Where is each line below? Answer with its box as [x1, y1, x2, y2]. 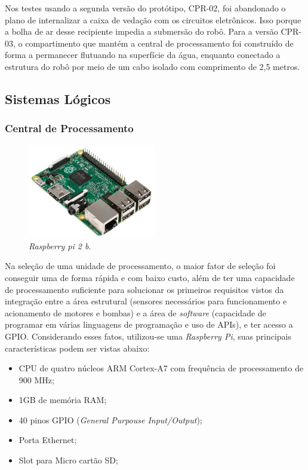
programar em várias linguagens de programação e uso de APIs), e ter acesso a [5, 318, 293, 331]
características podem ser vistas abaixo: [5, 341, 150, 354]
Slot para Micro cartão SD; [19, 454, 118, 466]
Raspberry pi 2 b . [29, 239, 91, 252]
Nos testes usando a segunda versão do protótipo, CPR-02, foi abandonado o [5, 2, 286, 14]
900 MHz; [19, 373, 54, 386]
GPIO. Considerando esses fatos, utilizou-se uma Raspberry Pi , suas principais [5, 329, 291, 342]
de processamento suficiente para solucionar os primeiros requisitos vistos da [5, 283, 284, 295]
